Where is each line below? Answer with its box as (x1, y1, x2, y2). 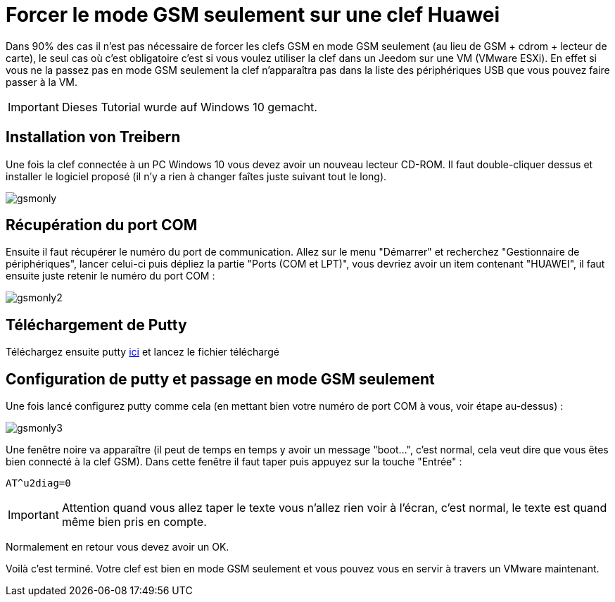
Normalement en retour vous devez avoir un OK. (6, 541, 229, 553)
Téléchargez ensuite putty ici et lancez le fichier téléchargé (6, 346, 279, 358)
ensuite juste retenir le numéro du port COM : (6, 270, 215, 282)
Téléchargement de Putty (6, 315, 187, 334)
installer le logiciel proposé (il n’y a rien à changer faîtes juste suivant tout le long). (6, 170, 387, 182)
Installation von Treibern (6, 128, 181, 146)
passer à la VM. (6, 75, 78, 88)
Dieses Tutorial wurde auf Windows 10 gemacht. (61, 99, 317, 114)
